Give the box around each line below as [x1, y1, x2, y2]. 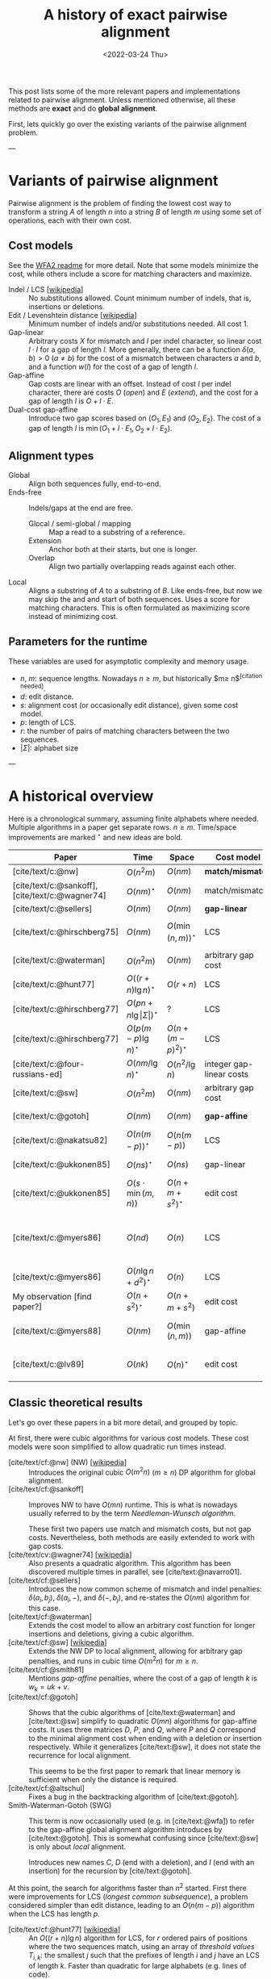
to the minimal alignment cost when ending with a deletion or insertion [28, 1734, 262, 1743]
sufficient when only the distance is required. [28, 1775, 179, 1784]
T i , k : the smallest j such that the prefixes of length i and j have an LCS [28, 1951, 260, 1962]
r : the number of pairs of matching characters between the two [19, 726, 230, 736]
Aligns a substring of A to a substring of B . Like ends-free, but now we [28, 586, 263, 596]
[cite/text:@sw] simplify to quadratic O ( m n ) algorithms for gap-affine [28, 1717, 257, 1726]
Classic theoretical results [8, 1396, 144, 1410]
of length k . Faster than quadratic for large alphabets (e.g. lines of [28, 1960, 248, 1970]
